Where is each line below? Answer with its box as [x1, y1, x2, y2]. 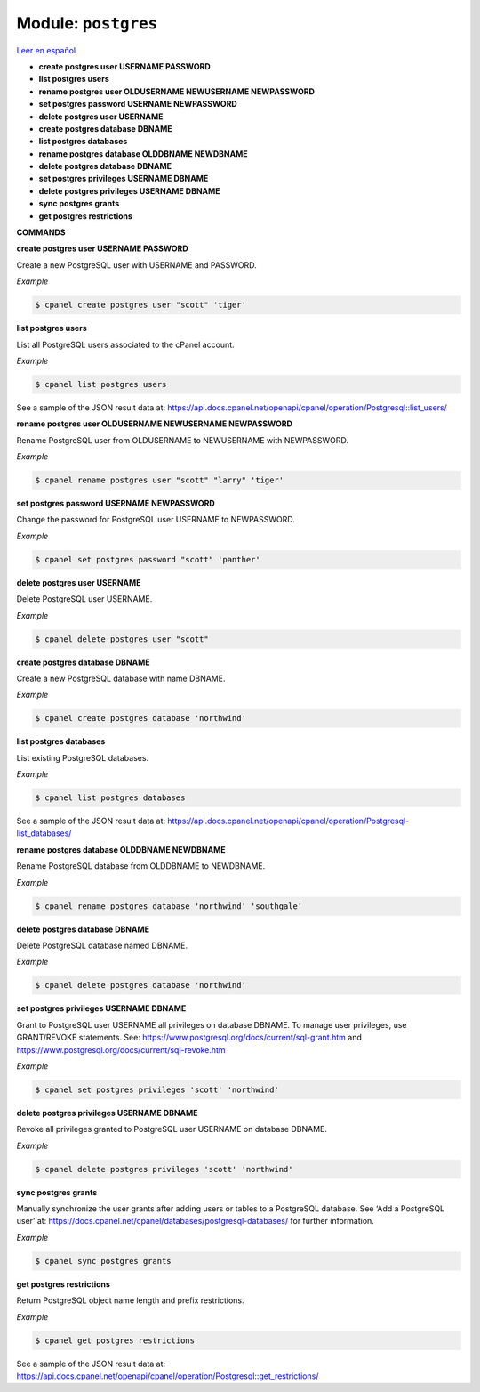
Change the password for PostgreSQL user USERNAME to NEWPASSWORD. [16, 514, 295, 525]
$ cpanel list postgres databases [35, 793, 186, 803]
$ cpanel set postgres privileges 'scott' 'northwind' [35, 1084, 279, 1095]
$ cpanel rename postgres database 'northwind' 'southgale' [35, 901, 303, 911]
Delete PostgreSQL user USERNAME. [16, 594, 153, 604]
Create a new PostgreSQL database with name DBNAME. [16, 673, 226, 684]
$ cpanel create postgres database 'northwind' [35, 713, 246, 724]
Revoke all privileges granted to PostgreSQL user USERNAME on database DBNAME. [16, 1124, 328, 1135]
